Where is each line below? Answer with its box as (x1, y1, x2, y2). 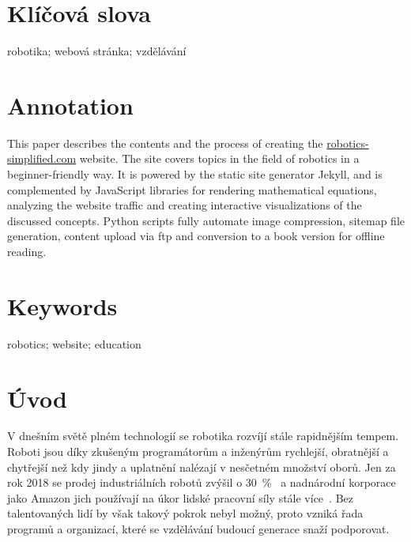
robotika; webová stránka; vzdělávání (7, 43, 187, 59)
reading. (7, 243, 47, 259)
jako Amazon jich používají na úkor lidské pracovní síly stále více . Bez (7, 489, 353, 506)
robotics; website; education (7, 335, 141, 352)
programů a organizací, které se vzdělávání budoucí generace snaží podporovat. (7, 521, 390, 536)
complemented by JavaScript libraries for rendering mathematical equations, (7, 181, 377, 198)
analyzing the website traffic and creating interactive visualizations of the (7, 197, 362, 213)
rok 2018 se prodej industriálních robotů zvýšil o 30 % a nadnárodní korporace (7, 474, 396, 491)
